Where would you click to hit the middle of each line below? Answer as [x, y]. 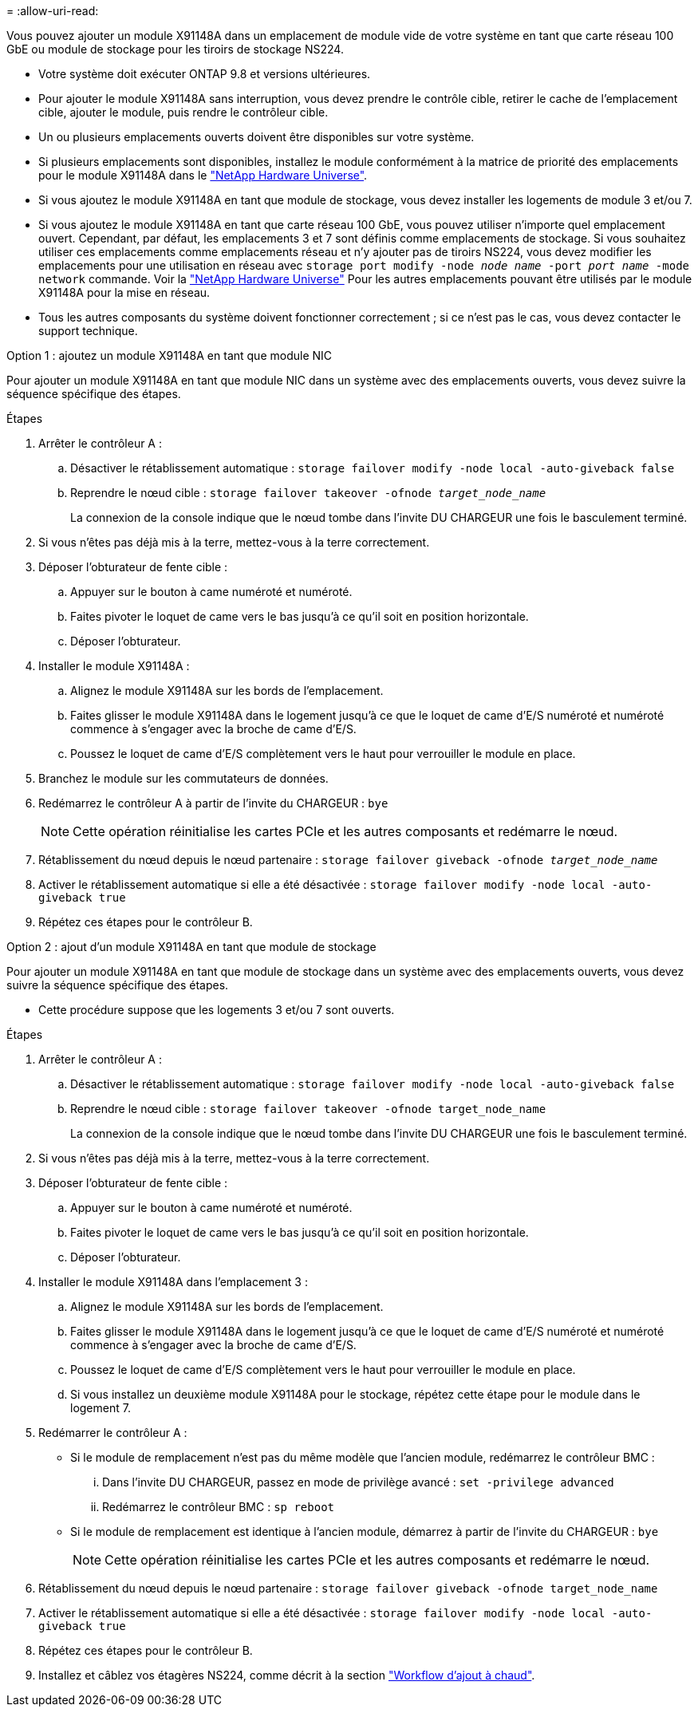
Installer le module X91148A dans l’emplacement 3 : [173, 1282]
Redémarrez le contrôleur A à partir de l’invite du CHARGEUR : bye [213, 803]
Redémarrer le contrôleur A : [113, 1433]
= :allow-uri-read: [53, 11]
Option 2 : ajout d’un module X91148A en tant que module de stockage [191, 947]
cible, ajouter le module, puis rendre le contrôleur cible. [183, 112]
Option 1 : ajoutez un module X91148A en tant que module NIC [170, 355]
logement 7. [101, 1408]
